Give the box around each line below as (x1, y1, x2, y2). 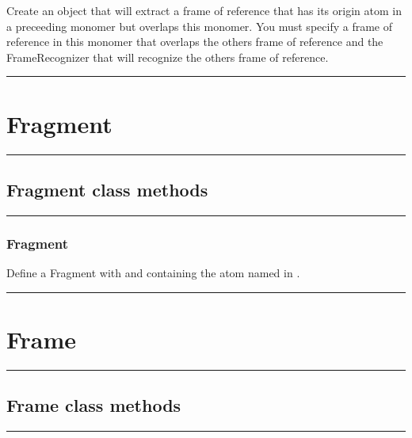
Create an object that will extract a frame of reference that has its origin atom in (6, 2, 402, 18)
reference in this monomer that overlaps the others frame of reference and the (6, 33, 383, 50)
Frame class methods (6, 393, 181, 417)
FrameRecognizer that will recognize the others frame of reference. (6, 48, 329, 65)
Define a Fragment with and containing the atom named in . (6, 264, 300, 280)
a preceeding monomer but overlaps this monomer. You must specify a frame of (6, 17, 392, 34)
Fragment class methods (6, 177, 208, 201)
